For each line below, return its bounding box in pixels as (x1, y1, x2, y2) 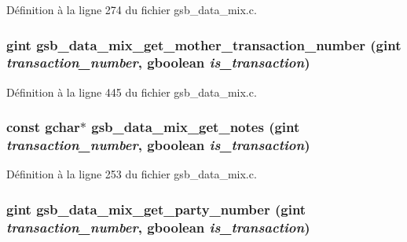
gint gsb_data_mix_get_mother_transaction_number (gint (6, 35, 401, 54)
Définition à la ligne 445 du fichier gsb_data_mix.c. (6, 83, 257, 100)
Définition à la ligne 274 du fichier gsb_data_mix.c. (6, 2, 257, 17)
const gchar (6, 117, 80, 137)
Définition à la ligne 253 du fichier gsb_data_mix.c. (6, 166, 257, 182)
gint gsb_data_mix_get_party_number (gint (6, 199, 306, 218)
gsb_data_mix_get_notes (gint (91, 117, 300, 137)
